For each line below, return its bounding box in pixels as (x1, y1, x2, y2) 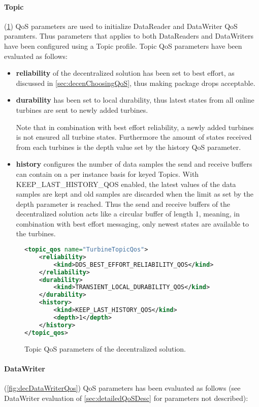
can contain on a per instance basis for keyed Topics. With (16, 168, 199, 179)
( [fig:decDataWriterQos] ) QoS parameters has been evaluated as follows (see (4, 382, 241, 393)
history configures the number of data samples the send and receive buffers (16, 159, 252, 169)
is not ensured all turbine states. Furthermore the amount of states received (16, 132, 252, 142)
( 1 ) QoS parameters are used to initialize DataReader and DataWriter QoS (4, 20, 238, 31)
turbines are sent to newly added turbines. (16, 104, 148, 115)
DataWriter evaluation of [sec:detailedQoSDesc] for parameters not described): (4, 392, 248, 403)
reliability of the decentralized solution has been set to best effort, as (16, 68, 235, 78)
